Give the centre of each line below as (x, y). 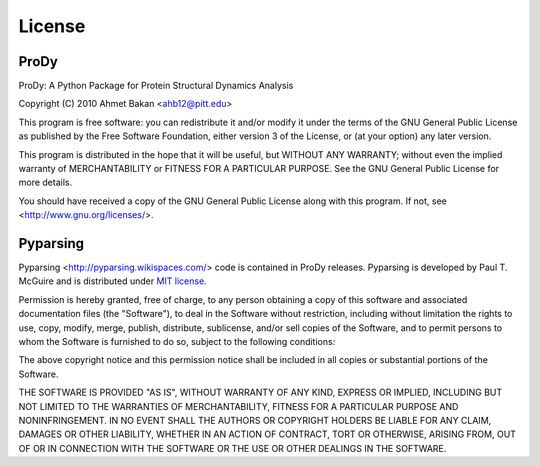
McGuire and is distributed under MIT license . (112, 281)
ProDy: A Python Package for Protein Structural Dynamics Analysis (156, 86)
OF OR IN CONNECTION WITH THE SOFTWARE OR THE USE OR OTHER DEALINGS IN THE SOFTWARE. (232, 448)
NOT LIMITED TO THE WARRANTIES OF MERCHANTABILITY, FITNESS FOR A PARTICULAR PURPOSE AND (238, 406)
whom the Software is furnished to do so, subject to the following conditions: (177, 342)
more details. (45, 182)
